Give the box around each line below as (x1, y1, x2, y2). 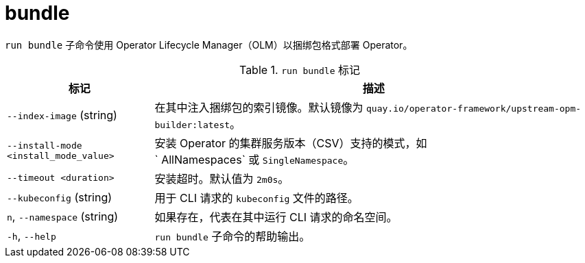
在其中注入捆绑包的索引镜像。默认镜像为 (154, 100, 363, 114)
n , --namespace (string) (7, 209, 119, 223)
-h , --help (7, 228, 56, 242)
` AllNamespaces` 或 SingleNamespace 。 (154, 152, 355, 166)
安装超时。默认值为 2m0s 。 (154, 171, 289, 186)
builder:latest (154, 119, 230, 130)
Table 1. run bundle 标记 (239, 62, 361, 77)
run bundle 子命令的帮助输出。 (154, 229, 311, 243)
